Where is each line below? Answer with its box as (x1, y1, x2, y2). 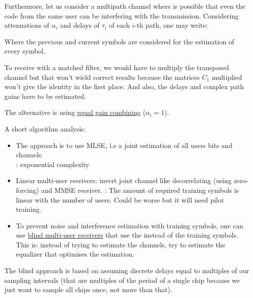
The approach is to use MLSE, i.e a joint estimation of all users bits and (16, 140, 233, 150)
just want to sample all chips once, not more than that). (4, 284, 173, 295)
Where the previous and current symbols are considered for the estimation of (4, 36, 234, 46)
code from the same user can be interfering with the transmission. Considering (4, 10, 239, 20)
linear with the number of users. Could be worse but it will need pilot (16, 194, 224, 205)
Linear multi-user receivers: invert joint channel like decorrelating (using (16, 175, 232, 186)
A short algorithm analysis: (4, 123, 86, 133)
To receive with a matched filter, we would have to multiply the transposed (4, 62, 229, 72)
